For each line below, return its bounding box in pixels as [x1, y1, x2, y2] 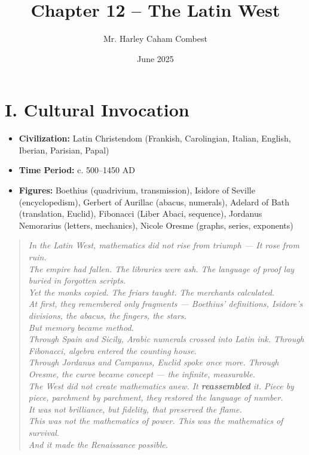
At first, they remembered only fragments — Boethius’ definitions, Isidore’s [28, 297, 303, 310]
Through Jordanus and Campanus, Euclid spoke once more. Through [28, 356, 279, 368]
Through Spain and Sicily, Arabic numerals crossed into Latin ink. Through [28, 333, 304, 345]
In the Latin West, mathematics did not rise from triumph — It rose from [28, 239, 299, 251]
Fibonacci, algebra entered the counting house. [28, 344, 197, 356]
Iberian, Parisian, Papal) [19, 143, 109, 156]
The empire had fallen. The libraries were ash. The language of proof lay [28, 262, 295, 275]
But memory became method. [28, 321, 134, 333]
